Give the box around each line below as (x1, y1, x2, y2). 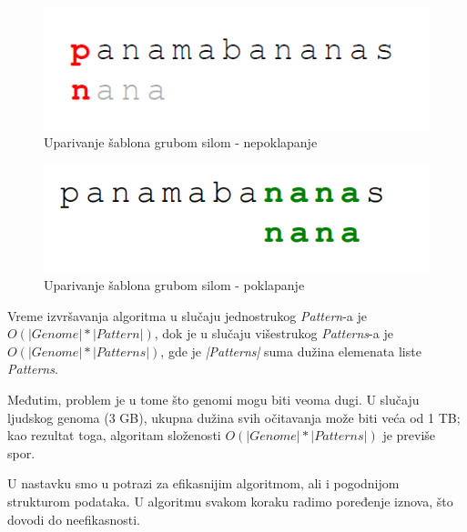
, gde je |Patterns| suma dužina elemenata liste (160, 341, 421, 360)
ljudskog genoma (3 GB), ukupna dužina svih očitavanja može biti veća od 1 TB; (7, 407, 461, 427)
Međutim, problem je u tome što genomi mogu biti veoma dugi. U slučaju (7, 389, 420, 408)
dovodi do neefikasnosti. (7, 509, 141, 528)
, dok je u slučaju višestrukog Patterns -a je (154, 324, 393, 343)
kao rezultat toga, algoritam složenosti (7, 426, 221, 445)
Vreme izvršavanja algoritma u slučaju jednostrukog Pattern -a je (7, 306, 368, 325)
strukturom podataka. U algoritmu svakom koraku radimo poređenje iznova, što (7, 491, 453, 510)
